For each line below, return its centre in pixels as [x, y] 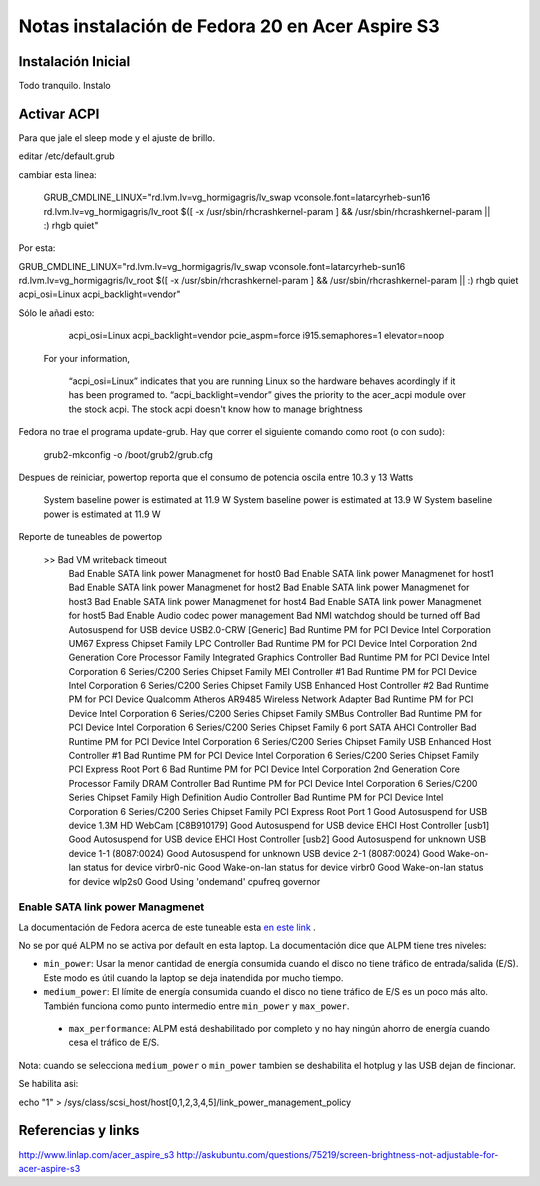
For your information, [86, 358]
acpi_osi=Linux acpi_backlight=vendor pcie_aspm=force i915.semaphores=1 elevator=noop [256, 336]
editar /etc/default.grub [66, 156]
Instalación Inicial [74, 61]
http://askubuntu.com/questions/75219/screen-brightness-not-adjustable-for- [337, 1154]
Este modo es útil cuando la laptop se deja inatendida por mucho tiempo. [193, 977]
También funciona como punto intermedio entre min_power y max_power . [196, 1006]
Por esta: [37, 248]
